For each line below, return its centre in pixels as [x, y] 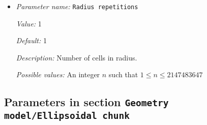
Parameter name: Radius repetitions [77, 6]
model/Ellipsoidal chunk [67, 116]
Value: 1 [29, 23]
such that [123, 74]
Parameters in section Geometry [86, 102]
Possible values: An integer [58, 74]
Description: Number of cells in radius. [77, 57]
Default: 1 [31, 40]
